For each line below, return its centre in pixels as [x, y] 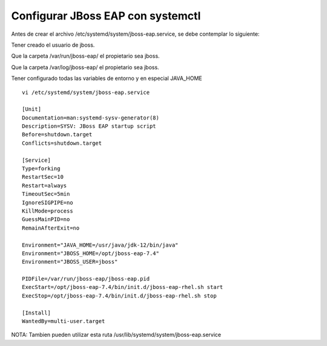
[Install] [36, 313]
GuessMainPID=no [46, 219]
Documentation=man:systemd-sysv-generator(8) [91, 118]
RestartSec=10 [43, 177]
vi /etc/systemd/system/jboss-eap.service [86, 92]
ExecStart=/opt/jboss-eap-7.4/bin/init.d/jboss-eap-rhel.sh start [123, 287]
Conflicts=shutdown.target [62, 143]
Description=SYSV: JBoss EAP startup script [89, 126]
